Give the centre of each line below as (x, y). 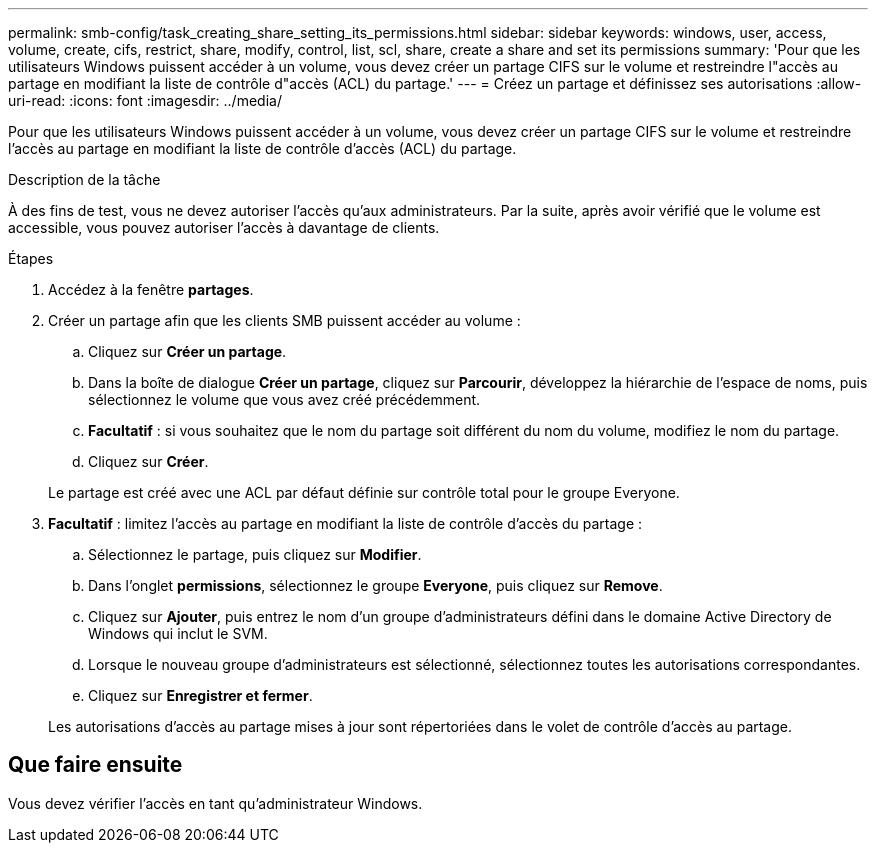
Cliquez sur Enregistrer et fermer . (200, 695)
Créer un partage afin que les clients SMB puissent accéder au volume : (284, 320)
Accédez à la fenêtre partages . (151, 289)
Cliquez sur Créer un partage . (187, 351)
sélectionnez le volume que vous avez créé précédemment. (284, 399)
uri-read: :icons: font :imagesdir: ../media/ (145, 100)
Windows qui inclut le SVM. (178, 633)
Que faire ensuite (95, 765)
